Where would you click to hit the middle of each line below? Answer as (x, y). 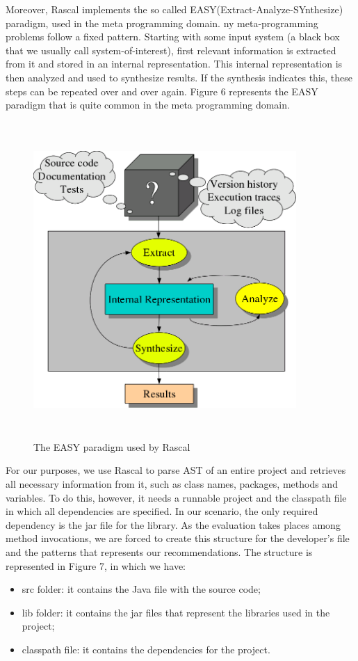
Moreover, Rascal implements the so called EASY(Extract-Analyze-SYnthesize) (174, 9)
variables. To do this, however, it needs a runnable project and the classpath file (176, 497)
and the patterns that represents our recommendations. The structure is (159, 552)
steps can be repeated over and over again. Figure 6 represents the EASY (162, 91)
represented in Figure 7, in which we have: (96, 565)
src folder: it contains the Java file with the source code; (141, 589)
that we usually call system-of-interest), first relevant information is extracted (171, 50)
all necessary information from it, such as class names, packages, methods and (172, 484)
